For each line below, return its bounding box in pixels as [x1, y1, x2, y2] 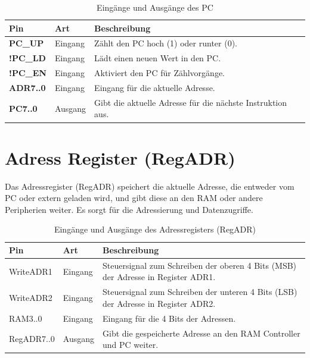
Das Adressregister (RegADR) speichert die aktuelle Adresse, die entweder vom [5, 180, 294, 192]
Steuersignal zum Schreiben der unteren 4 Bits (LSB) [103, 285, 297, 298]
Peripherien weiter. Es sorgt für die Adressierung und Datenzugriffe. [5, 203, 253, 215]
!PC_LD [9, 52, 46, 64]
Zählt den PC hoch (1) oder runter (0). [94, 37, 237, 49]
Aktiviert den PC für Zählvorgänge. [94, 67, 225, 79]
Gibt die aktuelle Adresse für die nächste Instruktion [94, 96, 287, 108]
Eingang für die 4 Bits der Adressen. [103, 312, 236, 324]
